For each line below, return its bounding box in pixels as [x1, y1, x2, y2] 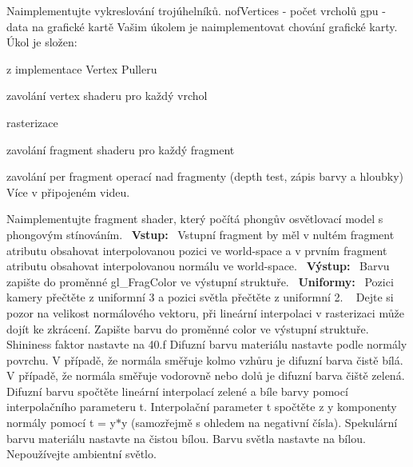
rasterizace [6, 114, 58, 130]
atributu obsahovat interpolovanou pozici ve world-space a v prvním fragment [6, 241, 387, 258]
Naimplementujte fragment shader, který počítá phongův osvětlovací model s [6, 210, 383, 227]
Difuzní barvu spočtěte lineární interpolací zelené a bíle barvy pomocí [6, 382, 348, 399]
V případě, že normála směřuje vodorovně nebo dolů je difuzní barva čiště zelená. [6, 367, 405, 384]
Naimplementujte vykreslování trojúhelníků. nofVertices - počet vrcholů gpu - [6, 2, 386, 18]
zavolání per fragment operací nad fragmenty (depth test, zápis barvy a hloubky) [6, 168, 403, 185]
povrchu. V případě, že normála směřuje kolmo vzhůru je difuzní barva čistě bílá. [6, 351, 403, 368]
